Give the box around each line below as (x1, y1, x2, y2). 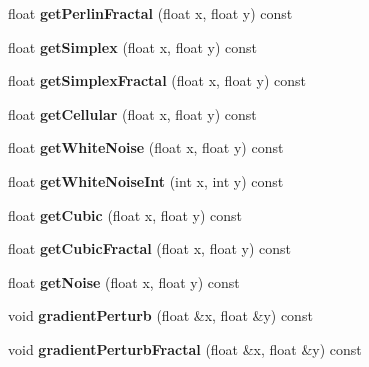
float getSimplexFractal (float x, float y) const (8, 70, 306, 91)
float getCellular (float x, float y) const (8, 103, 257, 124)
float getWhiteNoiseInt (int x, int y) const (8, 170, 284, 191)
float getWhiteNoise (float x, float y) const (8, 137, 284, 158)
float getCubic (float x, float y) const (8, 204, 243, 225)
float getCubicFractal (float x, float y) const (8, 238, 292, 259)
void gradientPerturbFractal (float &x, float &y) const (8, 338, 362, 359)
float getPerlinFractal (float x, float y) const (8, 3, 293, 23)
